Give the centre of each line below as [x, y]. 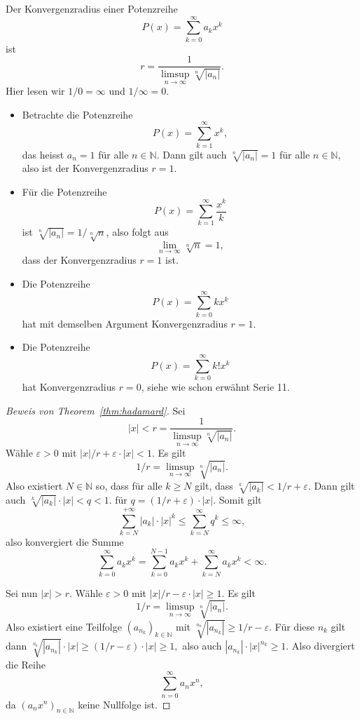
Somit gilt [240, 499]
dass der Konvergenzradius [79, 260]
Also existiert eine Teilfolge [64, 626]
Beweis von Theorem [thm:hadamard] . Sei [96, 410]
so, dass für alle [129, 486]
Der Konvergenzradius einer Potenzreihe [92, 8]
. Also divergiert [320, 646]
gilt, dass [214, 486]
